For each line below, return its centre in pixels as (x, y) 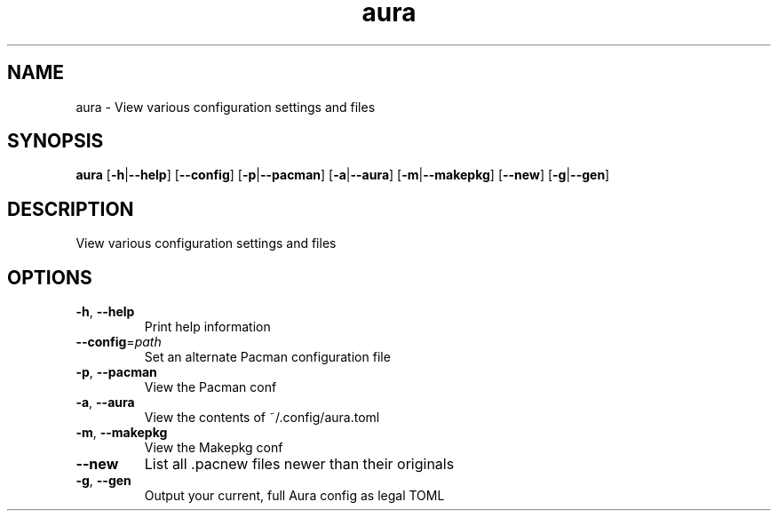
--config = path (119, 342)
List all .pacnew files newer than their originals (299, 464)
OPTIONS (50, 277)
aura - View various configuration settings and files (226, 107)
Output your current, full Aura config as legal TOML (294, 496)
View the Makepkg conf (214, 448)
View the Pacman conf (210, 387)
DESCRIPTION (71, 209)
